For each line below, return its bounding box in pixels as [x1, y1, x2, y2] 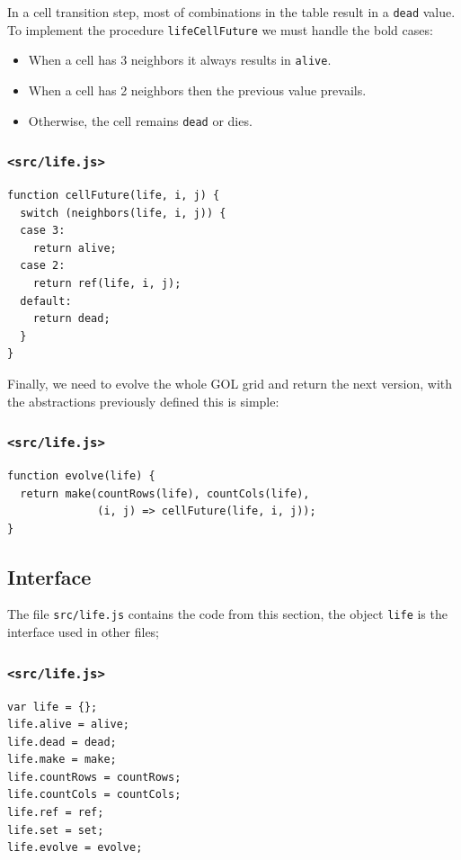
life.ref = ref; [7, 806, 104, 820]
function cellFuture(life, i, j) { [7, 189, 220, 202]
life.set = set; [7, 823, 104, 837]
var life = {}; [7, 700, 98, 713]
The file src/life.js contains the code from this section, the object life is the [7, 605, 448, 623]
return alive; [32, 241, 117, 255]
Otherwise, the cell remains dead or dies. [28, 111, 253, 130]
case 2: [20, 259, 66, 273]
